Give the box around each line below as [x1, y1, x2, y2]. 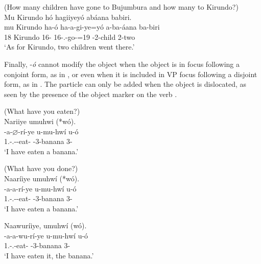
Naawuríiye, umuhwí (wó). [4, 220, 87, 231]
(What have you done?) [4, 163, 78, 174]
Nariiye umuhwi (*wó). [4, 115, 76, 126]
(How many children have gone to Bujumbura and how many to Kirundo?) [4, 2, 239, 12]
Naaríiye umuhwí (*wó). [4, 173, 80, 183]
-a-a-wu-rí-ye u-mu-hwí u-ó [4, 230, 88, 241]
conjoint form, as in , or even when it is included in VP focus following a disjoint [4, 68, 257, 79]
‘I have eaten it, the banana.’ [4, 250, 94, 261]
